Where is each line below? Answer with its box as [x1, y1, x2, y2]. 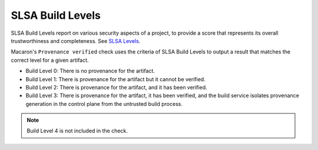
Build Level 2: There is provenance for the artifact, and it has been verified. [25, 84, 207, 91]
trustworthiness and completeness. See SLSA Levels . [11, 37, 141, 44]
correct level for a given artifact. [11, 56, 89, 64]
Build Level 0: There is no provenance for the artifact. [25, 68, 155, 75]
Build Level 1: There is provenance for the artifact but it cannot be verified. [25, 75, 206, 82]
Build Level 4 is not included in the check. [26, 127, 128, 135]
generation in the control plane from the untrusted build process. [25, 100, 183, 107]
